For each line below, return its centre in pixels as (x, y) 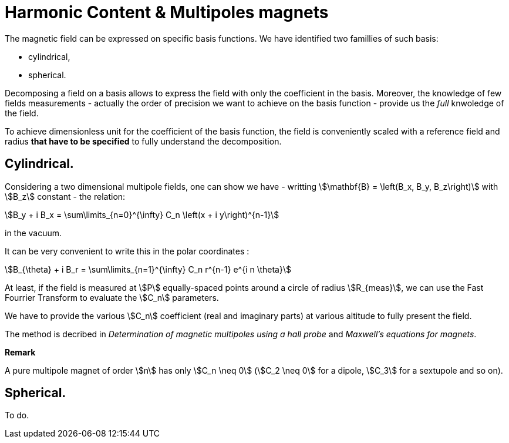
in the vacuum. (33, 233)
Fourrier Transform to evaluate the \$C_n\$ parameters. (112, 297)
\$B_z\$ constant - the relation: (65, 196)
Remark (20, 352)
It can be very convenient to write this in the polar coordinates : (127, 251)
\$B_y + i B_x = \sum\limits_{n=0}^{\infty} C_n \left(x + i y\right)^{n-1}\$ (142, 214)
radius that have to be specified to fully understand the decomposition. (143, 141)
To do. (17, 415)
